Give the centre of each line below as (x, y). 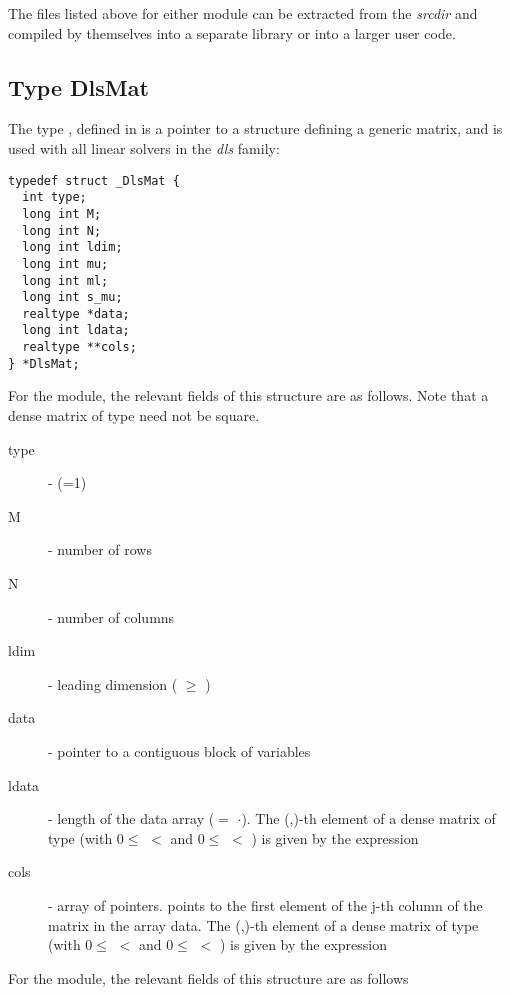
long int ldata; (76, 330)
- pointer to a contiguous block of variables (179, 750)
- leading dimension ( (113, 683)
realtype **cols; (79, 347)
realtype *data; (76, 313)
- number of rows (100, 549)
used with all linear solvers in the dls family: (144, 147)
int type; (54, 197)
